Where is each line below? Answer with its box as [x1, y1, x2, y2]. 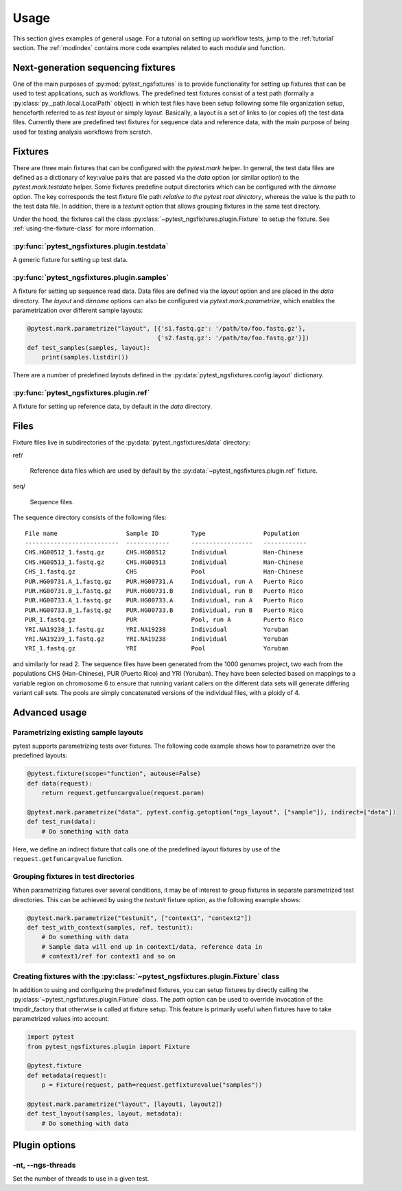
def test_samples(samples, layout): [27, 344, 151, 351]
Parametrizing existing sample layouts [12, 727, 143, 737]
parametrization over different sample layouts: [12, 306, 143, 315]
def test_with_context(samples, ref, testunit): [27, 923, 194, 932]
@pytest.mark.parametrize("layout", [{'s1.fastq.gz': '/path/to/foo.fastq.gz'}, [27, 325, 306, 333]
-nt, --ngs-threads [12, 1160, 76, 1170]
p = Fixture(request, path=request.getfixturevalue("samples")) [41, 1081, 263, 1089]
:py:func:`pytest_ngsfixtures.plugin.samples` [12, 272, 169, 282]
